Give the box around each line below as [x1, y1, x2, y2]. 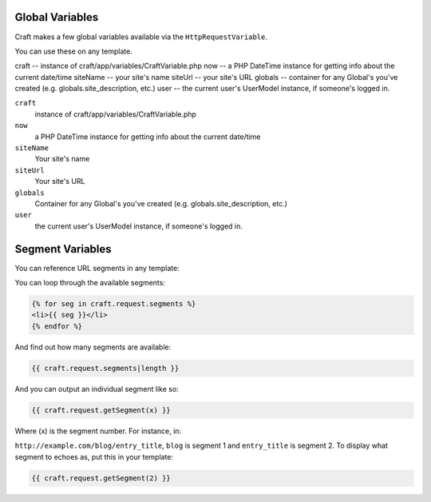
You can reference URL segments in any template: [14, 263, 180, 273]
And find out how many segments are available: [14, 342, 172, 352]
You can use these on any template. [14, 46, 133, 56]
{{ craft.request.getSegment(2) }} [31, 473, 171, 483]
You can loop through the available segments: [14, 278, 165, 288]
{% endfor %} [31, 321, 83, 331]
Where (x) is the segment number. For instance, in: [14, 426, 182, 436]
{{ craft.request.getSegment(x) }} [31, 405, 171, 415]
